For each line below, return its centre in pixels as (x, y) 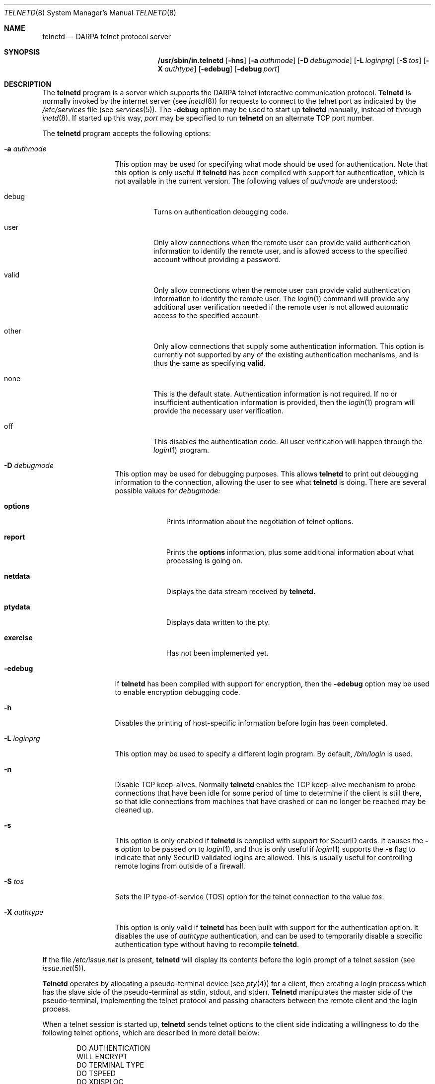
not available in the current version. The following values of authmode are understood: (256, 181)
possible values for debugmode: (168, 491)
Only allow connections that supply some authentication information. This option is (289, 346)
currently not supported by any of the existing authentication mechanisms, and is (286, 355)
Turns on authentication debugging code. (221, 212)
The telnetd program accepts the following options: (127, 133)
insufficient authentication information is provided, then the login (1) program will (284, 402)
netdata (17, 576)
